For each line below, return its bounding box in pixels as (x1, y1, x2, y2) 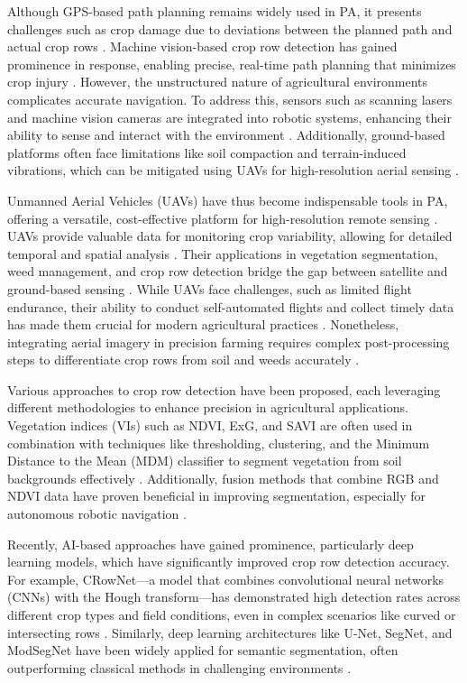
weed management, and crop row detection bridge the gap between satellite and (7, 262, 448, 281)
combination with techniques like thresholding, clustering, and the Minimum (7, 433, 430, 452)
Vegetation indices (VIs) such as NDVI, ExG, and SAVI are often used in (7, 416, 413, 435)
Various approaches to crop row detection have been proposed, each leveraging (7, 380, 441, 399)
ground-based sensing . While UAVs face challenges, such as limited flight (7, 279, 412, 298)
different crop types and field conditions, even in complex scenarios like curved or (7, 605, 456, 623)
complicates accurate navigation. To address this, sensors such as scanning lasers (7, 89, 453, 108)
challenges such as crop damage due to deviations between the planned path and (7, 19, 453, 38)
